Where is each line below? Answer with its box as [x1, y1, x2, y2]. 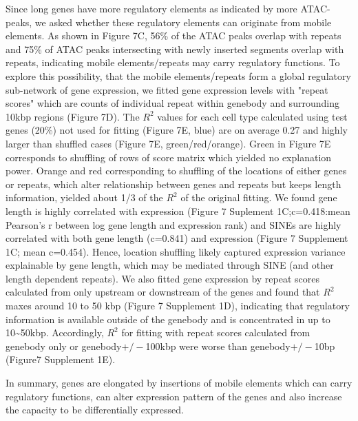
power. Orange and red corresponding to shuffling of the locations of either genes [6, 163, 347, 178]
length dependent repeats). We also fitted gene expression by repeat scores [6, 271, 319, 285]
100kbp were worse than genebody [145, 338, 291, 353]
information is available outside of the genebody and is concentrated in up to [6, 311, 330, 326]
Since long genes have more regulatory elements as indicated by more [6, 1, 297, 15]
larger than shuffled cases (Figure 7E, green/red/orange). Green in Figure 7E [6, 136, 331, 150]
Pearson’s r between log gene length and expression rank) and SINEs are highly [6, 217, 341, 232]
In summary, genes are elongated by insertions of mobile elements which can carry [6, 376, 352, 390]
